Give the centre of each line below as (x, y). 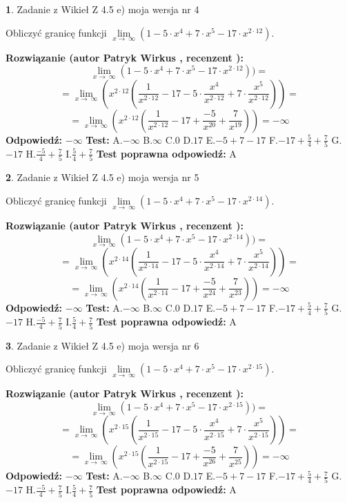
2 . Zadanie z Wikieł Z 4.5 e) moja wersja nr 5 (102, 177)
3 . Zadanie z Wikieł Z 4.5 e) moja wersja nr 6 (102, 345)
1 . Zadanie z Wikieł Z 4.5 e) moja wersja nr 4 (102, 9)
